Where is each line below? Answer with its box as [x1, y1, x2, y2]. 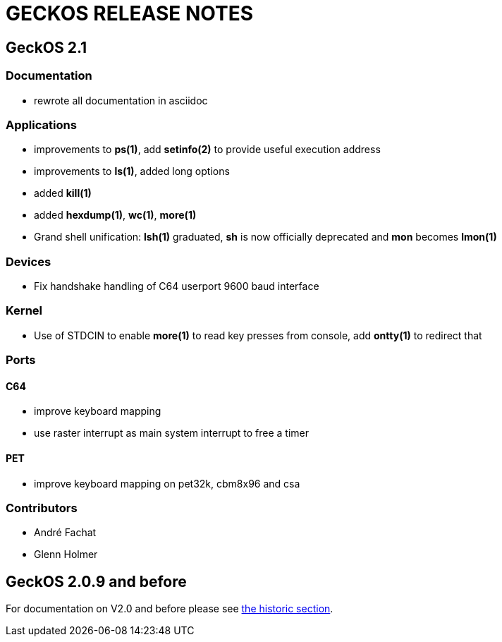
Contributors [6, 500, 78, 515]
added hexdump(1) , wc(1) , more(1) [34, 209, 197, 222]
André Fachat [34, 526, 97, 539]
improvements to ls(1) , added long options [34, 165, 230, 178]
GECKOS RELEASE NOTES [6, 1, 254, 25]
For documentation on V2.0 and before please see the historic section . [6, 602, 333, 615]
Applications [6, 117, 77, 132]
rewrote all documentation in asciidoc [34, 94, 208, 107]
